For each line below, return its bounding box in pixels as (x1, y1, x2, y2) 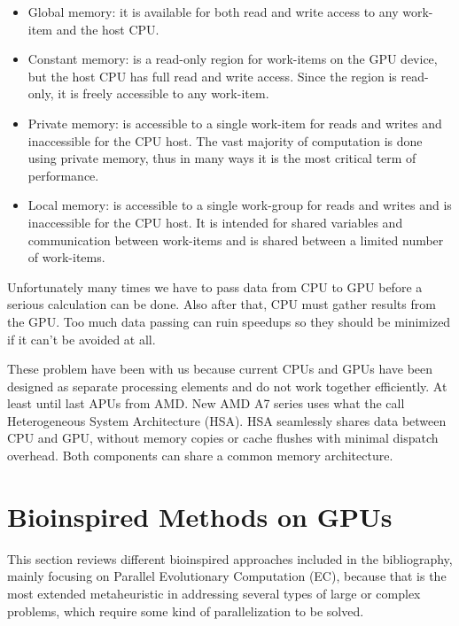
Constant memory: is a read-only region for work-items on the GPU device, (27, 50, 438, 68)
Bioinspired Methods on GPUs (7, 498, 393, 534)
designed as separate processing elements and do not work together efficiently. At (7, 376, 447, 395)
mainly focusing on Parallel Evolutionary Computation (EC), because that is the (7, 567, 447, 585)
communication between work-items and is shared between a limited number (27, 230, 444, 249)
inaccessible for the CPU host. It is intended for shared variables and (27, 213, 403, 231)
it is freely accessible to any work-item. (58, 84, 269, 103)
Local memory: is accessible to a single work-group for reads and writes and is (27, 196, 452, 214)
